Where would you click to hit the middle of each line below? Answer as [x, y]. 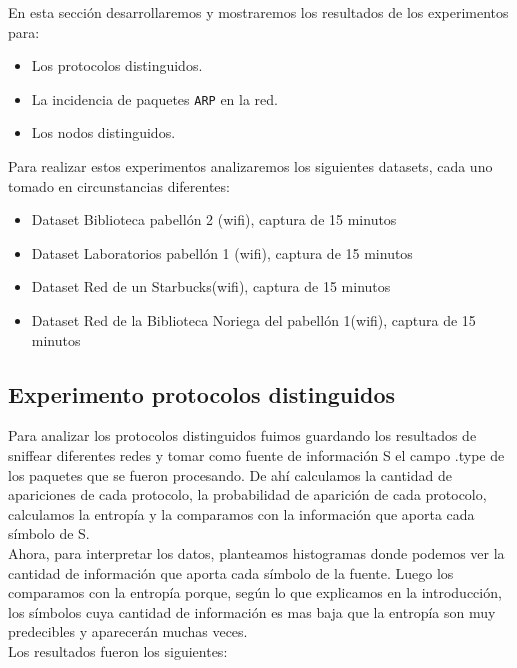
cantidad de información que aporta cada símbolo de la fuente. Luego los [231, 572]
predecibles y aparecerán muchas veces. [128, 631]
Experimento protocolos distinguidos [201, 393]
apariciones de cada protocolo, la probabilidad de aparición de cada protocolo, [247, 494]
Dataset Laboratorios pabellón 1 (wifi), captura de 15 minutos [222, 252]
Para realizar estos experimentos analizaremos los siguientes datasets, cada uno [250, 166]
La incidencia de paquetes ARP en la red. [154, 98]
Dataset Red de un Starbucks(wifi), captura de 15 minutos [211, 286]
